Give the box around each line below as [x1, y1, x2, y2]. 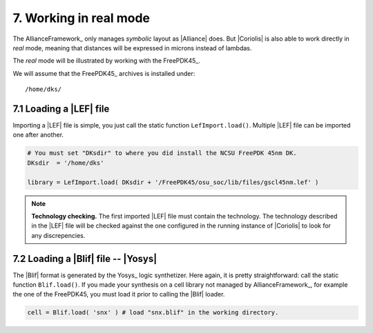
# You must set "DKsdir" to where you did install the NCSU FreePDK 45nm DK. [27, 149, 297, 157]
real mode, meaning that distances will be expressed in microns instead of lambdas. [12, 43, 252, 52]
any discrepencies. [31, 231, 86, 239]
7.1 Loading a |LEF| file [12, 103, 110, 114]
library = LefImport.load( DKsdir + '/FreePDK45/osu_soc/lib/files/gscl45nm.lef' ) [27, 178, 319, 186]
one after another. [12, 131, 64, 139]
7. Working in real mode [12, 10, 151, 26]
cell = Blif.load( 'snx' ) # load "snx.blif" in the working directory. [27, 309, 279, 316]
